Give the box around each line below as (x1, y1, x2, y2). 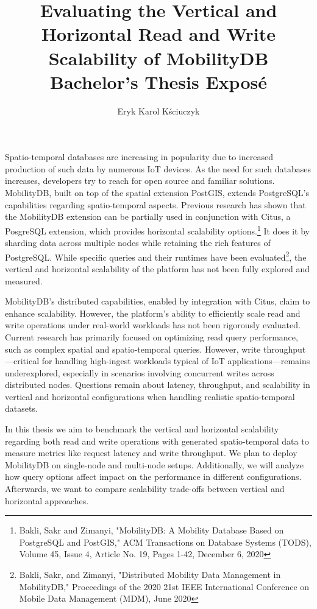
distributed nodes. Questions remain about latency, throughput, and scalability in (5, 378, 310, 391)
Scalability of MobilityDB (48, 45, 269, 70)
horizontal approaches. (5, 494, 89, 507)
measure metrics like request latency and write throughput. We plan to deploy (5, 446, 297, 459)
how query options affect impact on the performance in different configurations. (5, 470, 302, 483)
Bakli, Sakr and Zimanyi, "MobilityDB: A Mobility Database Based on (19, 524, 284, 537)
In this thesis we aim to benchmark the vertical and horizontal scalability (5, 423, 279, 435)
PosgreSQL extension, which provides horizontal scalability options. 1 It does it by (5, 222, 310, 237)
